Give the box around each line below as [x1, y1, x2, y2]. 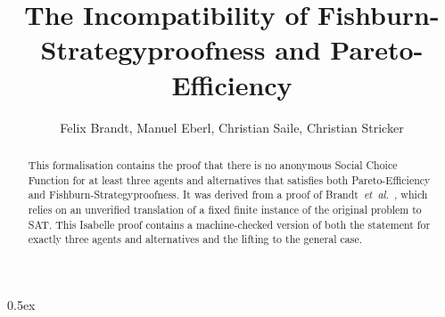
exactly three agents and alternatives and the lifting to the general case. [28, 232, 362, 247]
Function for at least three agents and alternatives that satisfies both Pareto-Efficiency [28, 172, 431, 187]
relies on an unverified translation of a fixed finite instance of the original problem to [28, 201, 422, 216]
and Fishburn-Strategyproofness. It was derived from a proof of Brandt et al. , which [28, 187, 428, 202]
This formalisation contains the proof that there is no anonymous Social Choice [28, 157, 398, 172]
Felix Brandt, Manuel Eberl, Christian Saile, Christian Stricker [60, 118, 404, 136]
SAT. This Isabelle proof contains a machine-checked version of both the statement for [28, 216, 431, 232]
